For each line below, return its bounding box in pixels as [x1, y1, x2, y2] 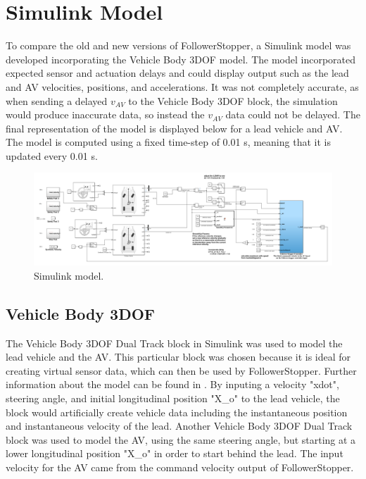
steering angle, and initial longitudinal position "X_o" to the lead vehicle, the [6, 390, 340, 405]
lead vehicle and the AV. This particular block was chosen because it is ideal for [6, 349, 351, 364]
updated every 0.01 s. [6, 148, 98, 163]
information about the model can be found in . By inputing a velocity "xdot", [6, 377, 339, 392]
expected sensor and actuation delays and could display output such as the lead [6, 66, 349, 80]
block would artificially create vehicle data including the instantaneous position [6, 404, 348, 419]
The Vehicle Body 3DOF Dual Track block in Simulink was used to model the [6, 335, 343, 350]
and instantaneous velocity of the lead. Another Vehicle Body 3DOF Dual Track [6, 418, 353, 433]
